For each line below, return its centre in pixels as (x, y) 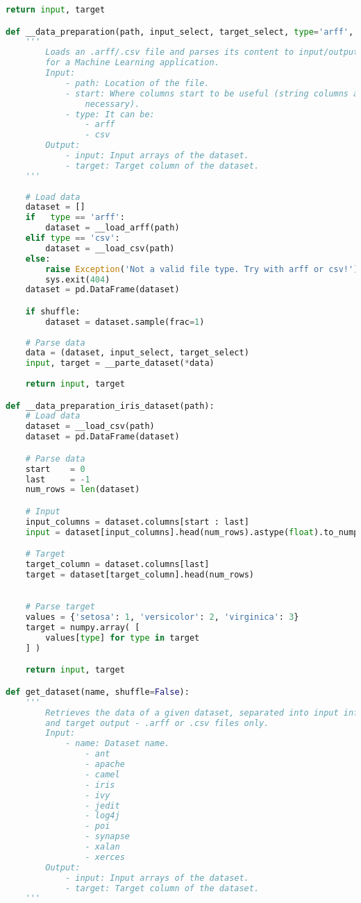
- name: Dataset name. (117, 744)
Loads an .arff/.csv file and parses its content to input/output (202, 52)
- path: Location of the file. (137, 83)
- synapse (107, 837)
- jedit (102, 805)
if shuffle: (53, 311)
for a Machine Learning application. (132, 63)
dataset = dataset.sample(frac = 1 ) (125, 322)
